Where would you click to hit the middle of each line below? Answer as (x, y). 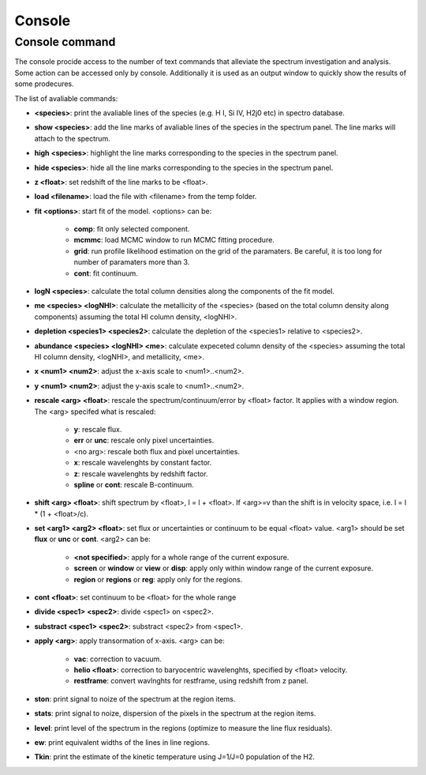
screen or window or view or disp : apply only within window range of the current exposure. (224, 568)
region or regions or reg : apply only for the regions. (158, 579)
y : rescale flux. (98, 429)
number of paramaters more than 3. (132, 262)
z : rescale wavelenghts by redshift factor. (141, 473)
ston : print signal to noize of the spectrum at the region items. (135, 698)
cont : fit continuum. (106, 273)
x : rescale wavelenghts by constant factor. (143, 463)
